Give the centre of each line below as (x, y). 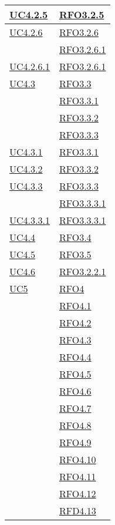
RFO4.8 (75, 425)
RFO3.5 (75, 254)
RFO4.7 (75, 408)
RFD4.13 (77, 511)
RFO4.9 (75, 442)
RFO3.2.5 (82, 14)
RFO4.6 (75, 391)
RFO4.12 (77, 493)
